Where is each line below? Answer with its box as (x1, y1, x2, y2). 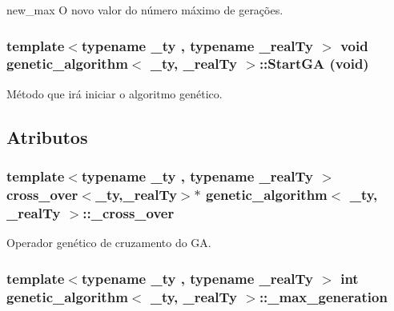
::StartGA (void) (259, 54, 369, 74)
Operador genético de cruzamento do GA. (6, 234, 211, 251)
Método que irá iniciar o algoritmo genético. (6, 85, 223, 102)
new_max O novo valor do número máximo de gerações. (6, 2, 283, 18)
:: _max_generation (259, 286, 388, 306)
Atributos (6, 124, 88, 149)
